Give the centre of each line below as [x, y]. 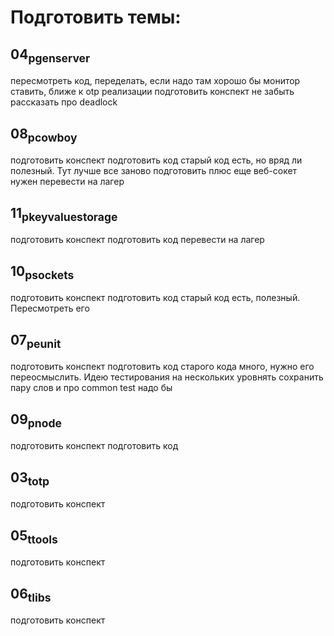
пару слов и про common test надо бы [91, 388]
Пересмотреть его [50, 308]
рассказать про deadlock [64, 102]
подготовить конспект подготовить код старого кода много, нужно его [162, 367]
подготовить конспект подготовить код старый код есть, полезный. [155, 298]
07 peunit [36, 341]
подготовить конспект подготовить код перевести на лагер [137, 240]
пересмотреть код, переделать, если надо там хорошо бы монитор [155, 81]
